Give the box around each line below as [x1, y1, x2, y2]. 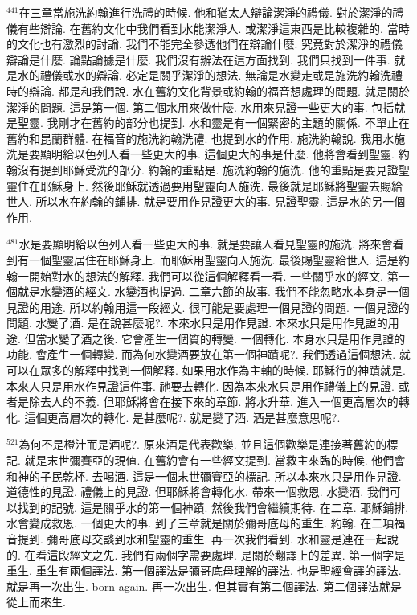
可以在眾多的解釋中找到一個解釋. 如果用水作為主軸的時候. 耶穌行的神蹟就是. [6, 362, 406, 379]
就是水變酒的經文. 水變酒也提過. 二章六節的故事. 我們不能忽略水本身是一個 [17, 283, 410, 300]
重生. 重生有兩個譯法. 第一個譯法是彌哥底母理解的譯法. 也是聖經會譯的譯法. [6, 562, 402, 579]
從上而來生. [6, 593, 66, 610]
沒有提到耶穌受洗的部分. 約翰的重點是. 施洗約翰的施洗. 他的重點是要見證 [17, 161, 399, 178]
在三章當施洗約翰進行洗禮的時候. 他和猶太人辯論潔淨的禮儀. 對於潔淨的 [18, 4, 393, 20]
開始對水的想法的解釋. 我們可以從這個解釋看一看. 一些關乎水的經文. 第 [28, 267, 399, 284]
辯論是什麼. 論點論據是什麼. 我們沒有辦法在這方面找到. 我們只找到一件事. [6, 51, 390, 68]
